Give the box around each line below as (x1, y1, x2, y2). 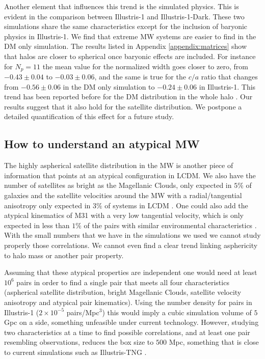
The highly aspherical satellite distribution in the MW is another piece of (4, 160, 233, 171)
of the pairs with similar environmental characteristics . (84, 219, 257, 230)
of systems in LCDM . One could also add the (104, 200, 248, 210)
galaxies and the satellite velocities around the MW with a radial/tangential (4, 189, 242, 200)
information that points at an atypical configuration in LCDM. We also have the (4, 170, 256, 180)
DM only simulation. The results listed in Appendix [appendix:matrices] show (4, 41, 247, 51)
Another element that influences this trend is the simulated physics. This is (4, 1, 239, 11)
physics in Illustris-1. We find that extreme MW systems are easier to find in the (4, 31, 256, 41)
